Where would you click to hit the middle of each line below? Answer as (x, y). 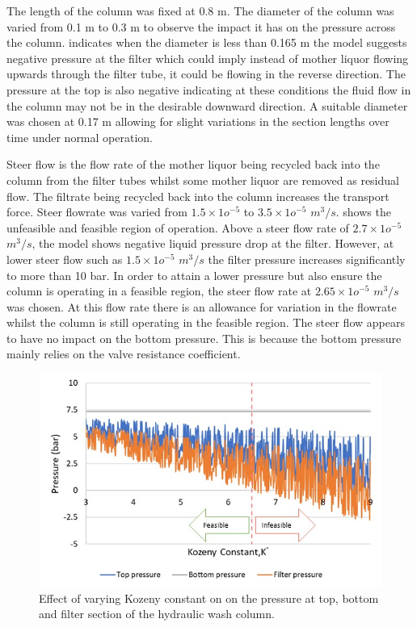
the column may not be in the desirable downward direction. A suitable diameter (207, 105)
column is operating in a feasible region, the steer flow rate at (159, 291)
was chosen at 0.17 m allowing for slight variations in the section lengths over (198, 121)
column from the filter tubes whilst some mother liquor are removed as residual (203, 180)
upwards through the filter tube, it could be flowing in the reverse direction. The (206, 74)
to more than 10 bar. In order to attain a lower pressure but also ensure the (194, 275)
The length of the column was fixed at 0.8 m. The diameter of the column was (200, 10)
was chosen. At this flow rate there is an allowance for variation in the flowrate (202, 306)
